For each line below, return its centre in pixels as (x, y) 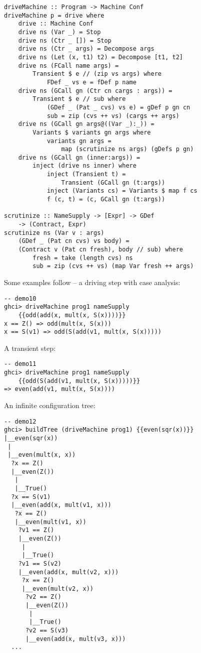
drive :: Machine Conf (56, 24)
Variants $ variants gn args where (92, 132)
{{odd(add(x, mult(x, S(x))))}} (72, 315)
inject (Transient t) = (86, 174)
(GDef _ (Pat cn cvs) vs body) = (74, 241)
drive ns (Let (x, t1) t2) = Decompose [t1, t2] (100, 57)
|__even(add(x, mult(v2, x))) (68, 572)
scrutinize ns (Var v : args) (54, 233)
